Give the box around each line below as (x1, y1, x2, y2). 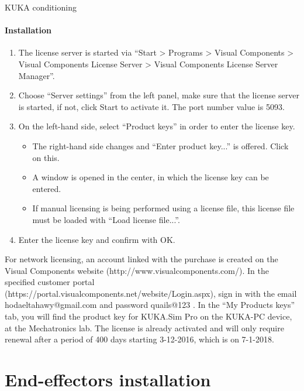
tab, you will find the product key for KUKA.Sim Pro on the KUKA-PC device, (5, 310, 292, 323)
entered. (32, 182, 61, 194)
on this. (32, 151, 60, 163)
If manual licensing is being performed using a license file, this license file (32, 202, 295, 214)
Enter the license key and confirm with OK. (18, 233, 175, 245)
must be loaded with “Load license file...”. (32, 213, 180, 225)
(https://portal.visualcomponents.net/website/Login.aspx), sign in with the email (5, 287, 297, 299)
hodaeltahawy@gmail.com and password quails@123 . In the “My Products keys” (5, 299, 295, 311)
